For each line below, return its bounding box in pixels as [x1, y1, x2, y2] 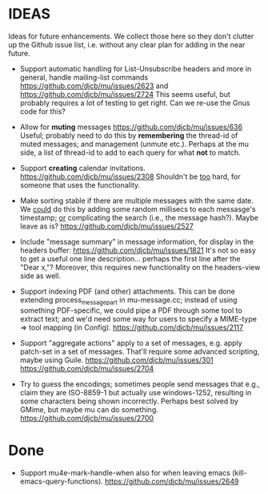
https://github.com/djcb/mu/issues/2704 [19, 363, 154, 373]
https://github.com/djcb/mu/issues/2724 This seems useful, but [19, 89, 230, 99]
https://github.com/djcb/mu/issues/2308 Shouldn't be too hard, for [19, 172, 242, 181]
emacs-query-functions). [19, 476, 104, 486]
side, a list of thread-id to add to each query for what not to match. [19, 148, 241, 157]
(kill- [231, 468, 247, 477]
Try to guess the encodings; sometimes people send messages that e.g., [19, 379, 260, 389]
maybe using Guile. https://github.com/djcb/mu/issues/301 [19, 354, 214, 365]
